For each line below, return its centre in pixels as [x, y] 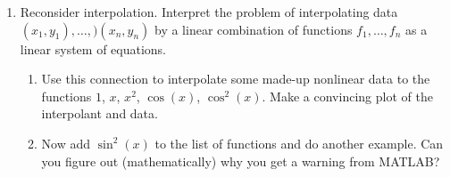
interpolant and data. [100, 113]
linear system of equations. [93, 48]
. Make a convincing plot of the [347, 96]
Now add [66, 143]
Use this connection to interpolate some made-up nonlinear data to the [236, 79]
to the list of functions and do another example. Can [299, 143]
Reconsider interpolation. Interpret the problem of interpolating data [209, 12]
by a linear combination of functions [254, 29]
